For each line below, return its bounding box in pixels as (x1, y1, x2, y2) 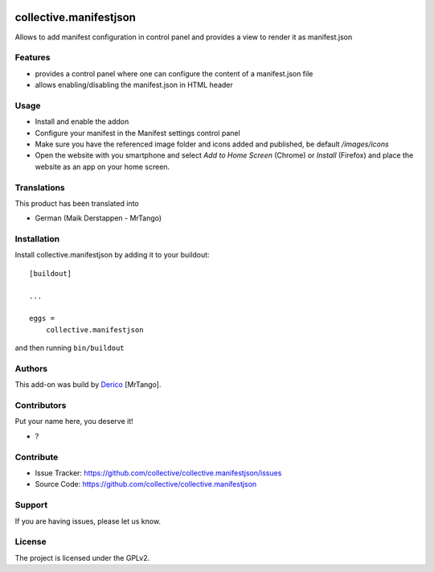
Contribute (14, 451, 59, 463)
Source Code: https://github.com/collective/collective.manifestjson (35, 479, 257, 489)
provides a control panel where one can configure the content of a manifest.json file (35, 68, 313, 78)
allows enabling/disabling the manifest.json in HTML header (35, 80, 233, 90)
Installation (14, 233, 60, 245)
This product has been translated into (14, 198, 140, 208)
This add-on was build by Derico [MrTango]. (14, 380, 162, 389)
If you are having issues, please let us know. (14, 516, 161, 526)
